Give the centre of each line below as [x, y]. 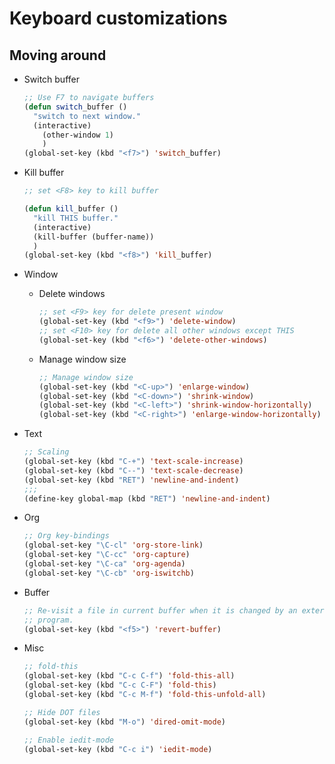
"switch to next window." [87, 116]
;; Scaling [46, 452]
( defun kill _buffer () [71, 209]
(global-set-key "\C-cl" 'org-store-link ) [113, 545]
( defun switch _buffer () [75, 107]
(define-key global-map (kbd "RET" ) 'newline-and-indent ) [147, 498]
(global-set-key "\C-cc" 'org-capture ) [107, 555]
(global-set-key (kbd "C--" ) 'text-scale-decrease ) [133, 470]
